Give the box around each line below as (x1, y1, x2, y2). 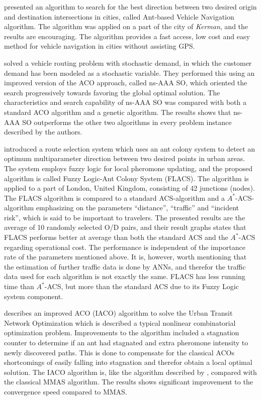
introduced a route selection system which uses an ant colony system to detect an (4, 143, 255, 154)
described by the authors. (4, 126, 82, 137)
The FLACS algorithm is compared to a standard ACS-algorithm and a (4, 192, 225, 203)
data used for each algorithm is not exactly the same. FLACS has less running (4, 271, 245, 282)
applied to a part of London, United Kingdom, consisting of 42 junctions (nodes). (4, 183, 255, 193)
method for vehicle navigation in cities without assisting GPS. (4, 41, 195, 51)
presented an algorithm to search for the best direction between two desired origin (4, 2, 257, 12)
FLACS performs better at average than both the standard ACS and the (4, 232, 228, 242)
